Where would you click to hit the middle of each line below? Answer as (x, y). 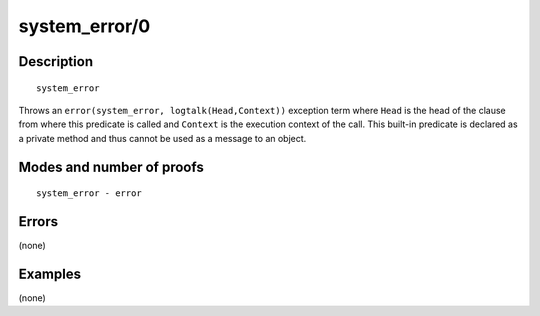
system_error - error (89, 193)
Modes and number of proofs (111, 166)
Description (56, 61)
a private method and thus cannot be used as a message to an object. (162, 138)
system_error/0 (84, 26)
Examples (50, 273)
